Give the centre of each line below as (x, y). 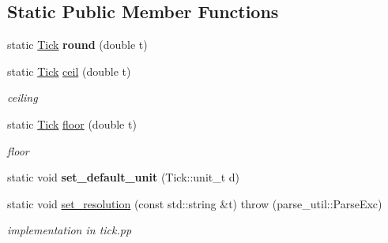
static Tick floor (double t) (72, 123)
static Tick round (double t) (77, 45)
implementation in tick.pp (70, 230)
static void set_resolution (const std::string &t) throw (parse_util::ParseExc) (195, 203)
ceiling (23, 97)
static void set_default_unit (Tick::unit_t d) (124, 177)
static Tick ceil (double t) (69, 71)
